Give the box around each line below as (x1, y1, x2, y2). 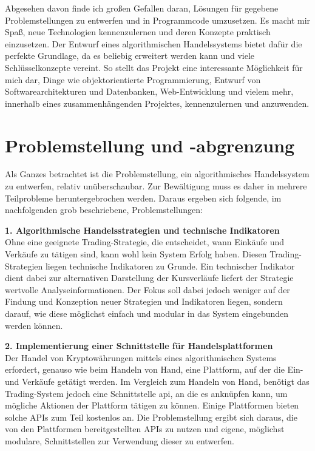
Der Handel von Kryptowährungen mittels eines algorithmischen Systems (5, 351, 277, 364)
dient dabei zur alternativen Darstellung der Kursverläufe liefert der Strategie (5, 271, 294, 284)
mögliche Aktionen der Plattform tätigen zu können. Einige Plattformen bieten (5, 399, 299, 412)
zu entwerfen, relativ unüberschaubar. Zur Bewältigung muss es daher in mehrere (5, 180, 307, 192)
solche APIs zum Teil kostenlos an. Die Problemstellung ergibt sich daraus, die (5, 410, 297, 423)
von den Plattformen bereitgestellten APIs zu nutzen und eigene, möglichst (5, 422, 285, 435)
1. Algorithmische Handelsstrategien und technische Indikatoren (5, 223, 280, 236)
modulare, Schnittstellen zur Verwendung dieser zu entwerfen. (5, 434, 234, 447)
